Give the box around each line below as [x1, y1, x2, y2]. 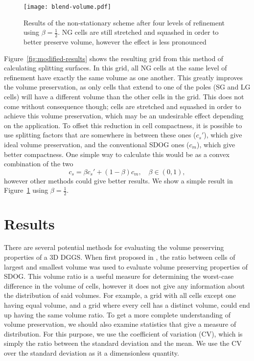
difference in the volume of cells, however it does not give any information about [4, 280, 245, 291]
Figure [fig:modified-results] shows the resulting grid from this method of [4, 53, 224, 63]
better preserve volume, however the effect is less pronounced [23, 37, 207, 47]
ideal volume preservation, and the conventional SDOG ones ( [4, 139, 189, 150]
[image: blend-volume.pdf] [23, 3, 111, 10]
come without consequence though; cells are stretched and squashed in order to [4, 101, 241, 111]
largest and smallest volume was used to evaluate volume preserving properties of [4, 261, 248, 271]
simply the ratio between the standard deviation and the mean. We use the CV [4, 338, 242, 348]
